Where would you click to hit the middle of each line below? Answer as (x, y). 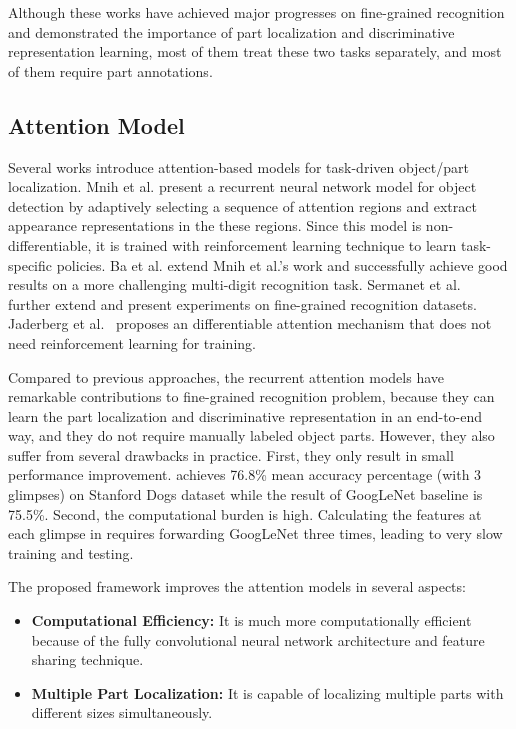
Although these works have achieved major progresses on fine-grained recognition (256, 12)
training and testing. (71, 552)
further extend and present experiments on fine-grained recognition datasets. (242, 303)
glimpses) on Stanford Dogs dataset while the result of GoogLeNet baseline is (245, 494)
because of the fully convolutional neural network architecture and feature (258, 639)
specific (30, 264)
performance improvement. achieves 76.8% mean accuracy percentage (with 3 (245, 474)
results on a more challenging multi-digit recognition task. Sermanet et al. (234, 284)
